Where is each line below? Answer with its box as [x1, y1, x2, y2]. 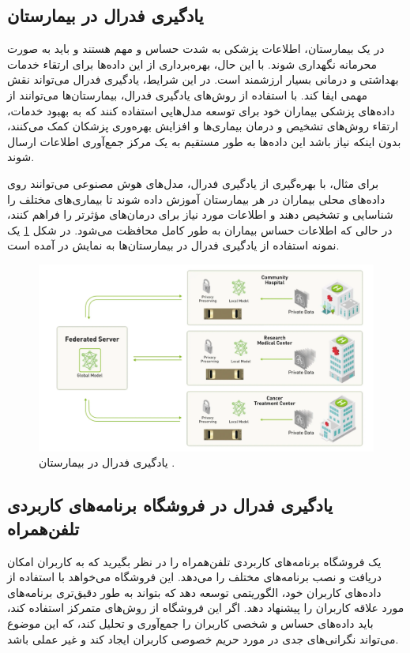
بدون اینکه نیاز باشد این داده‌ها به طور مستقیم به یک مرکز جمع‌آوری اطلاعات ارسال [7, 133, 401, 149]
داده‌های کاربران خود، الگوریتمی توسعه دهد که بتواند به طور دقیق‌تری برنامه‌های [7, 584, 382, 600]
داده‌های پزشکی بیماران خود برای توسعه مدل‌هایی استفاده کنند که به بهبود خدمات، [7, 102, 395, 118]
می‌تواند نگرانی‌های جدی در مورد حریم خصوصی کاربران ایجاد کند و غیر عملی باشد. [7, 630, 399, 647]
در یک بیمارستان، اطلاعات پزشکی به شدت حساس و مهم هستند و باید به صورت [7, 40, 385, 57]
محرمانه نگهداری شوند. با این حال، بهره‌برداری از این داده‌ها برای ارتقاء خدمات [7, 55, 377, 72]
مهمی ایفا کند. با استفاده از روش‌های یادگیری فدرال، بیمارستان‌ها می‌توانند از [7, 86, 368, 103]
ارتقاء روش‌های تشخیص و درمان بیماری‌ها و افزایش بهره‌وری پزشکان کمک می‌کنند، [7, 118, 399, 134]
